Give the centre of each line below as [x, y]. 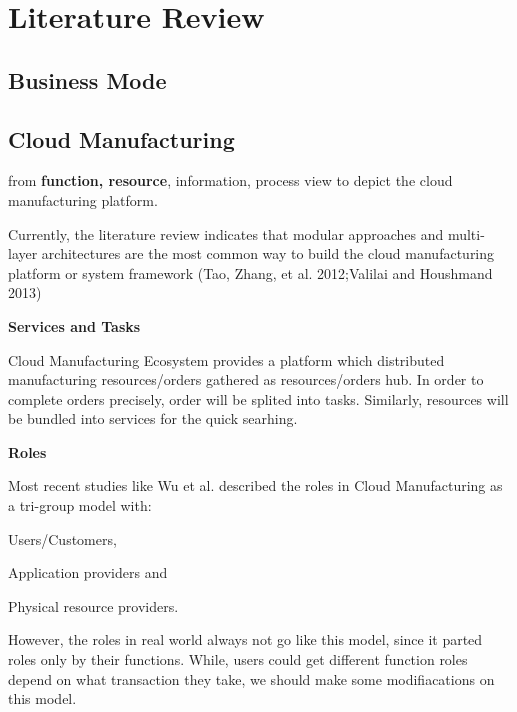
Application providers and [88, 572]
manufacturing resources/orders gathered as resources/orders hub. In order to [246, 379]
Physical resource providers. [93, 605]
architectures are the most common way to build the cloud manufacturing [268, 253]
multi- [466, 233]
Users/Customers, [62, 538]
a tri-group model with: [80, 505]
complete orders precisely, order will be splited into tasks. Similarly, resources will [258, 398]
